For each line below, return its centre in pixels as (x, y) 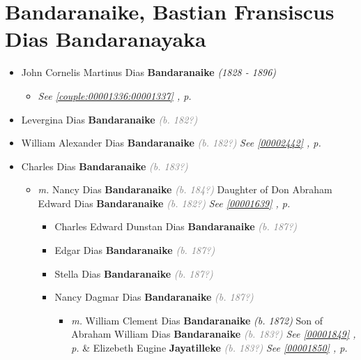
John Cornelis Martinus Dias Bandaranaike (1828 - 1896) (149, 72)
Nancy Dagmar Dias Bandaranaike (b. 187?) (154, 297)
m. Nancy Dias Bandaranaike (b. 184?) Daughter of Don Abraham (185, 189)
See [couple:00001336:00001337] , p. (115, 95)
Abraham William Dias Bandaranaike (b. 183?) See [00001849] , (214, 334)
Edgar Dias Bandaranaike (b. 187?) (135, 250)
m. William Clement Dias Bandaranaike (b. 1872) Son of (197, 320)
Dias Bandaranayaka (106, 39)
